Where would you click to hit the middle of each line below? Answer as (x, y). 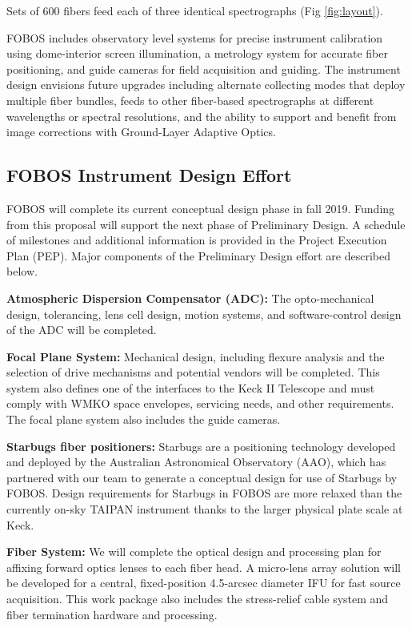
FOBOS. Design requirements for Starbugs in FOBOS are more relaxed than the (204, 493)
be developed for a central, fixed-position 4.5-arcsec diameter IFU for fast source (204, 583)
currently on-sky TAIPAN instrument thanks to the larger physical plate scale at (205, 509)
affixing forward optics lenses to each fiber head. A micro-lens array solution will (204, 567)
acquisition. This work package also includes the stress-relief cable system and (198, 599)
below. (22, 271)
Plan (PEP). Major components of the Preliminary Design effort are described (199, 255)
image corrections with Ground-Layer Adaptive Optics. (141, 132)
